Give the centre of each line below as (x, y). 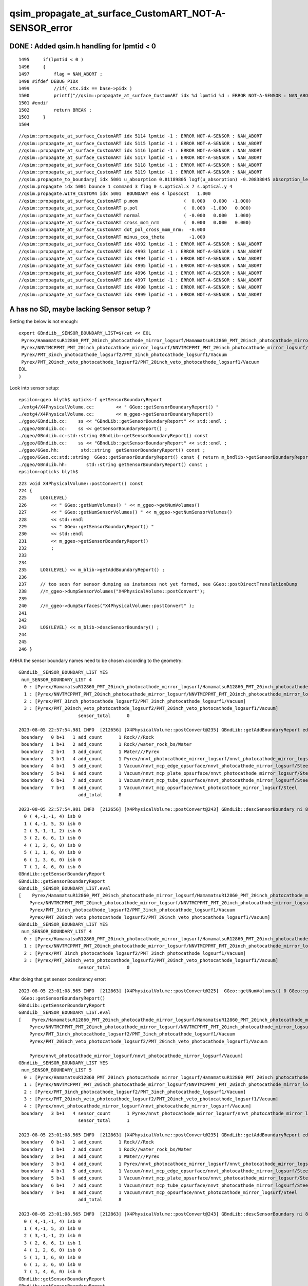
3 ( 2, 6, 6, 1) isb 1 (52, 1243)
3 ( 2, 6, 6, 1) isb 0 (52, 838)
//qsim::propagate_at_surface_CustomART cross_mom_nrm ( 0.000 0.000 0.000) (135, 222)
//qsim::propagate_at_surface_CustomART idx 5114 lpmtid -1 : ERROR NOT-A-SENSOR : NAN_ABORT (140, 136)
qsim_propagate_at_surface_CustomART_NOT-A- (118, 13)
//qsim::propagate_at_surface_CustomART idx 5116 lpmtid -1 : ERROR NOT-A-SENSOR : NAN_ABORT (140, 151)
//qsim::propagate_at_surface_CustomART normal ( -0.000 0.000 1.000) (135, 215)
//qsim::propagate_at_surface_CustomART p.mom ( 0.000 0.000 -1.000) (135, 201)
